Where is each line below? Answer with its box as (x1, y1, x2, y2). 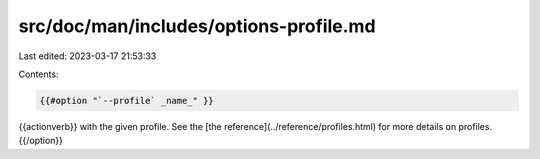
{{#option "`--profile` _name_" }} (39, 95, 214, 106)
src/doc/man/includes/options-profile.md (18, 15, 376, 37)
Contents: (18, 68, 59, 80)
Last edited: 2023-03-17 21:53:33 (18, 50, 157, 62)
